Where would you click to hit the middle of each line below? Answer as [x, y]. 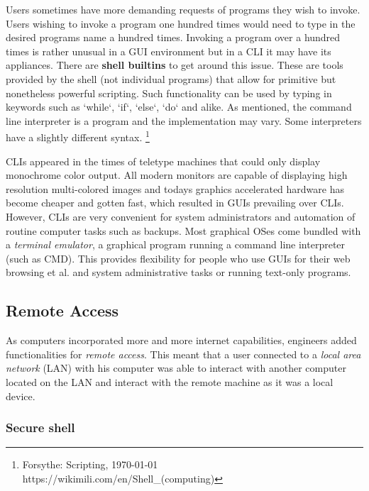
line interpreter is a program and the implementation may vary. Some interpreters [184, 120]
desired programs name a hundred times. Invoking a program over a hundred [173, 37]
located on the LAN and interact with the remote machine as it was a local [170, 381]
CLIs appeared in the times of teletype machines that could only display [163, 161]
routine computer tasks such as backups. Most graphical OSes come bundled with [183, 230]
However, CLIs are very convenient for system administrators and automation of [181, 216]
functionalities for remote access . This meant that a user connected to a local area [183, 354]
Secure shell [40, 427]
